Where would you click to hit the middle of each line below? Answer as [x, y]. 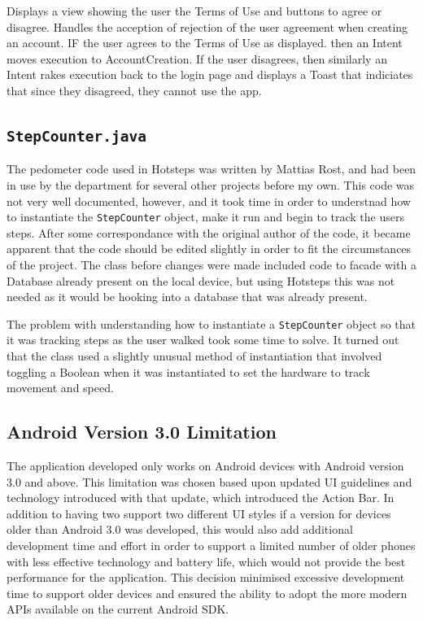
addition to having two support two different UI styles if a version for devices [199, 513]
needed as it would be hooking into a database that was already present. [187, 297]
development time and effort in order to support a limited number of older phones [211, 545]
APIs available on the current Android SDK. [118, 609]
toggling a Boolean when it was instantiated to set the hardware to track [188, 371]
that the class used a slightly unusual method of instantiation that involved [194, 356]
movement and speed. [60, 388]
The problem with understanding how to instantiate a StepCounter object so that [211, 323]
